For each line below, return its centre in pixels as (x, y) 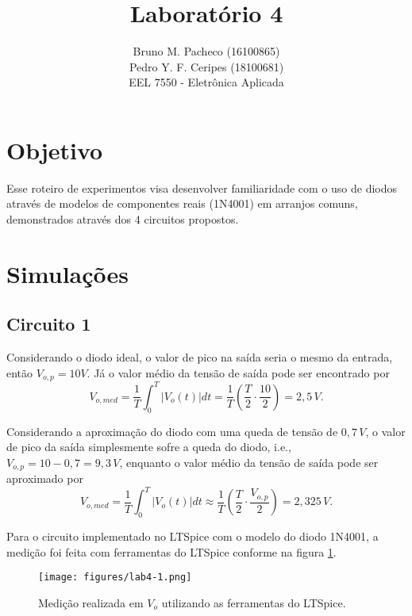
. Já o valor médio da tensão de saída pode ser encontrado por (238, 372)
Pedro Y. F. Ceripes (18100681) (206, 66)
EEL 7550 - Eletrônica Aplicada (206, 82)
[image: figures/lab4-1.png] (115, 578)
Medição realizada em (91, 602)
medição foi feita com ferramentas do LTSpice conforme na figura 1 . (171, 551)
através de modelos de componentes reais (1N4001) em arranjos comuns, (182, 203)
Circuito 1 (49, 324)
